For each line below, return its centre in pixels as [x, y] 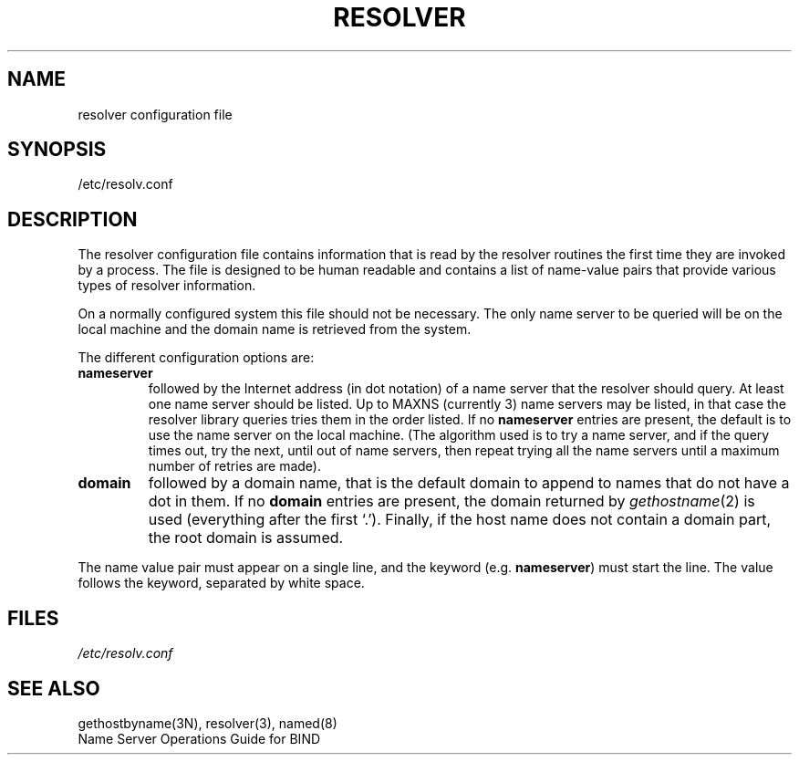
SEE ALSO [54, 688]
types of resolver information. [167, 286]
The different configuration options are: [196, 358]
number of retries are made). [234, 466]
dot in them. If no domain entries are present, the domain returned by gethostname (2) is [451, 501]
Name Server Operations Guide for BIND [199, 738]
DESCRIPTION [73, 219]
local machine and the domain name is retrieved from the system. [275, 329]
